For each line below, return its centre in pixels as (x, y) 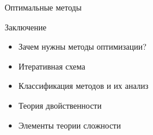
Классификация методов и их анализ (84, 86)
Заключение (26, 27)
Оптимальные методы (43, 7)
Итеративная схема (52, 66)
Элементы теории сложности (69, 125)
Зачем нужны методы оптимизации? (82, 46)
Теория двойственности (60, 105)
